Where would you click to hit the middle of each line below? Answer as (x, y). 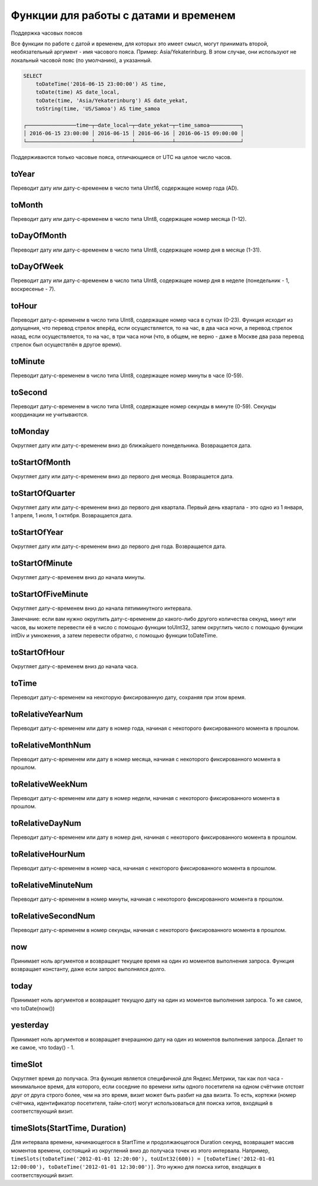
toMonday (30, 431)
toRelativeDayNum (46, 823)
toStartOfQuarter (43, 493)
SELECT (33, 76)
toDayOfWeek (37, 267)
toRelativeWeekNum (49, 784)
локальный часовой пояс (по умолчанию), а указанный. (82, 60)
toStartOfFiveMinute (49, 594)
